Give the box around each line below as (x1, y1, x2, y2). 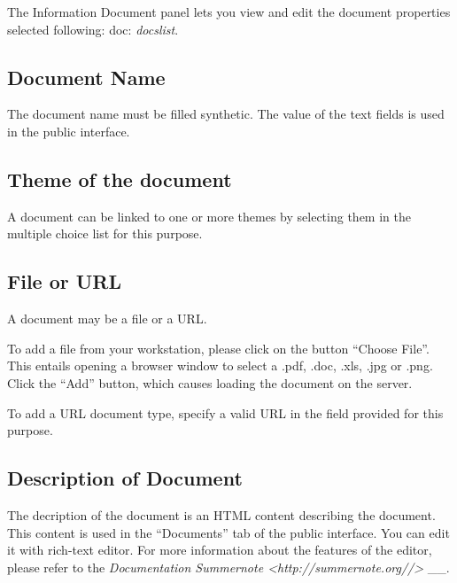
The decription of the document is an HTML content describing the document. (7, 505, 436, 524)
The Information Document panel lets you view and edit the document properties (7, 3, 451, 20)
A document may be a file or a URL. (7, 309, 207, 328)
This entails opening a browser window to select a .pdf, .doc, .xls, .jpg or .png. (7, 356, 433, 375)
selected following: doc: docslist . (7, 19, 179, 38)
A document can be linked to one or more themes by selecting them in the (7, 206, 411, 225)
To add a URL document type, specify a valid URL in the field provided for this (7, 403, 444, 422)
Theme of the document (7, 165, 232, 192)
